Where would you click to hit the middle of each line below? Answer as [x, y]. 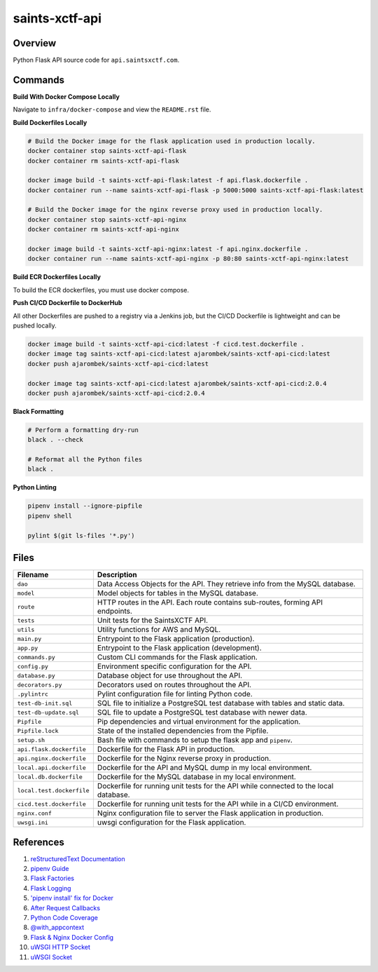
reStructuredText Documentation [78, 858]
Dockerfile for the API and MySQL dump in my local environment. [204, 768]
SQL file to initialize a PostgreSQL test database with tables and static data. [221, 703]
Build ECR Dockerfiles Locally [57, 277]
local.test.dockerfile [54, 790]
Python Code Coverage [64, 917]
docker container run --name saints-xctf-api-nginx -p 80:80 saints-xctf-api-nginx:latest [188, 259]
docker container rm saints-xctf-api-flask [104, 161]
